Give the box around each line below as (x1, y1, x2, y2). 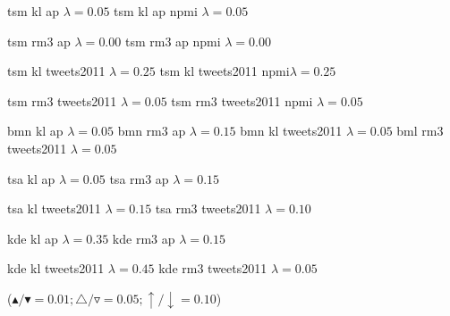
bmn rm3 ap (117, 121, 186, 140)
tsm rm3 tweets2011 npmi (171, 91, 313, 110)
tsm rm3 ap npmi (124, 31, 221, 50)
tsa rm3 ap (109, 169, 169, 187)
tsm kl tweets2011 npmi (159, 62, 290, 80)
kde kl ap (7, 229, 58, 247)
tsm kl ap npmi (114, 2, 198, 20)
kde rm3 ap (112, 229, 175, 247)
